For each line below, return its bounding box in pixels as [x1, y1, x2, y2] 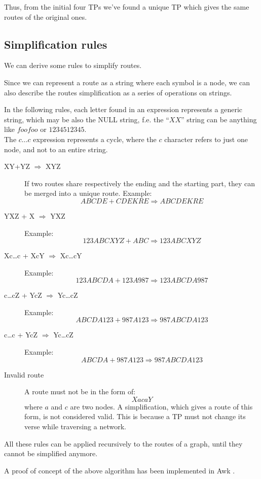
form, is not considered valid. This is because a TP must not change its [24, 411, 246, 422]
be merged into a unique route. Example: [24, 188, 152, 198]
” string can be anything [180, 114, 257, 124]
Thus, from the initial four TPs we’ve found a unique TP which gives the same [4, 2, 249, 12]
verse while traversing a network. [24, 421, 126, 432]
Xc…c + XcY [4, 250, 45, 261]
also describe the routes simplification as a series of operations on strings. [4, 87, 232, 97]
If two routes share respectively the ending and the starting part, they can [24, 178, 255, 188]
